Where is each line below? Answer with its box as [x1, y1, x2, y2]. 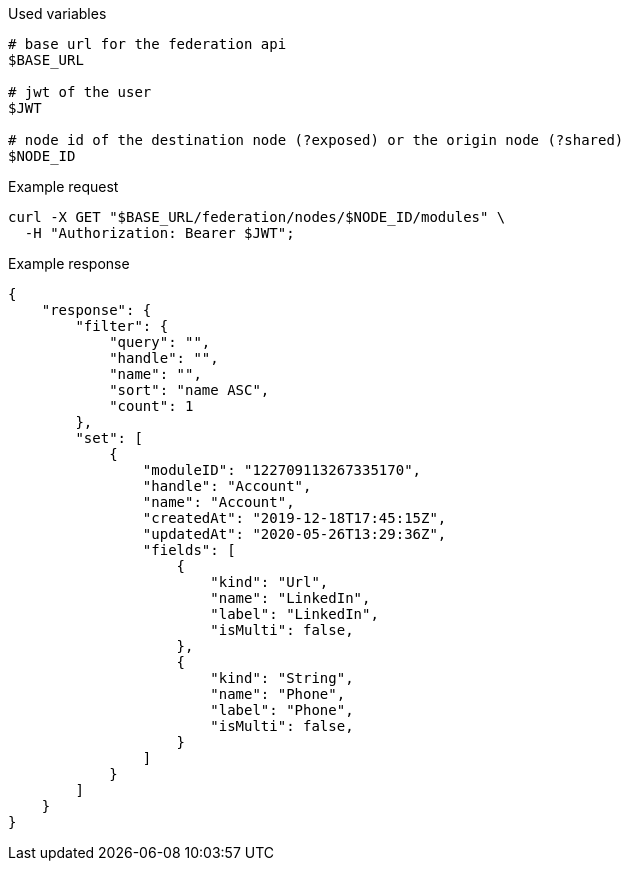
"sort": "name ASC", [109, 382, 270, 398]
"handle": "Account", [142, 478, 312, 494]
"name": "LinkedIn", [210, 590, 371, 606]
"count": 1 [109, 398, 194, 414]
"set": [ [75, 430, 143, 446]
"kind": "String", [210, 670, 354, 686]
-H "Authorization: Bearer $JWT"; [24, 225, 295, 241]
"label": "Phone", [210, 702, 354, 718]
